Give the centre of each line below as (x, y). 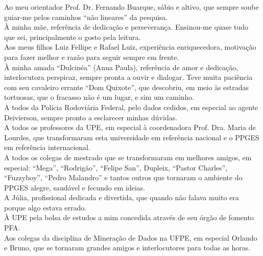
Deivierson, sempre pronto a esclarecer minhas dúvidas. (91, 117)
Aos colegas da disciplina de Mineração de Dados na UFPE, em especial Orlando (131, 237)
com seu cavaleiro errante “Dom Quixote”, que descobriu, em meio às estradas (127, 87)
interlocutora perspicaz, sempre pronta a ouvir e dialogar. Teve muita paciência (128, 77)
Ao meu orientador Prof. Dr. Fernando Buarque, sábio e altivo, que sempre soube (131, 7)
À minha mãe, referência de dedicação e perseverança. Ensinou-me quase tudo (126, 27)
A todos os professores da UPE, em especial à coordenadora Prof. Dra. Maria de (130, 127)
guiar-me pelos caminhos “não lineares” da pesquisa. (86, 17)
